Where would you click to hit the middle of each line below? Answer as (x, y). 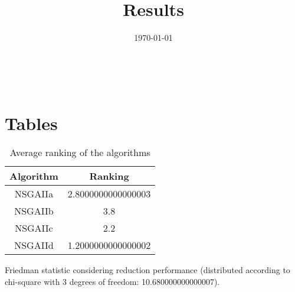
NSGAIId (34, 245)
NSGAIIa (34, 194)
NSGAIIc (34, 228)
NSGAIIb (34, 211)
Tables (31, 123)
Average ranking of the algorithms (80, 153)
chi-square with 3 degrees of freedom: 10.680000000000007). (112, 282)
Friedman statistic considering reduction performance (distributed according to (147, 270)
